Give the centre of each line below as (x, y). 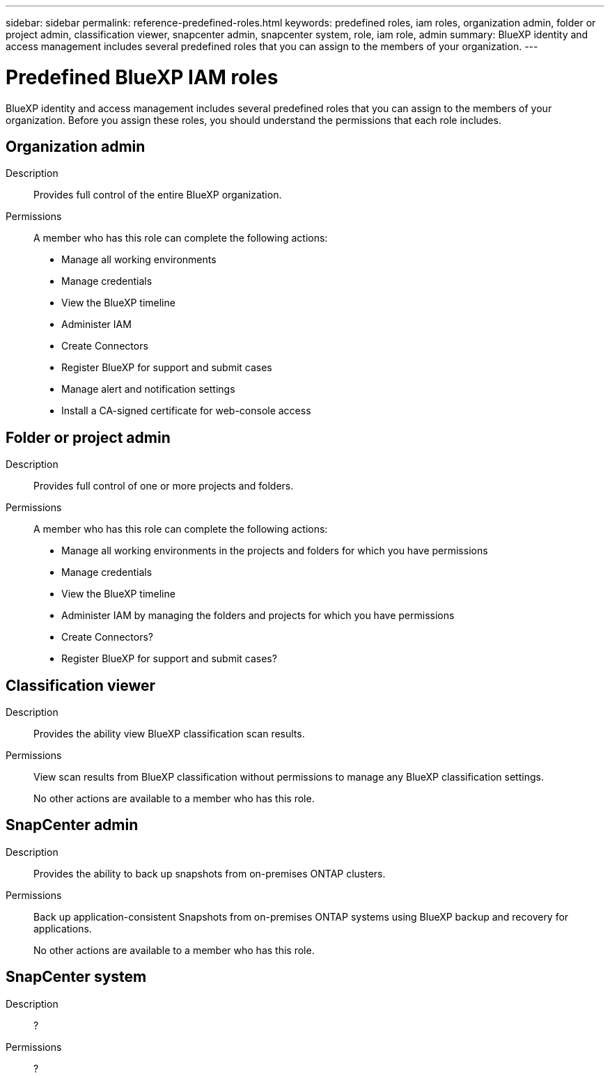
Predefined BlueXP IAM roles (142, 77)
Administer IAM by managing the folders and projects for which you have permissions (258, 616)
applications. (63, 928)
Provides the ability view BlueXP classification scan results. (169, 734)
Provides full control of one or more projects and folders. (164, 486)
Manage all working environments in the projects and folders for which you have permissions (275, 551)
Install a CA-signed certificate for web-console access (186, 411)
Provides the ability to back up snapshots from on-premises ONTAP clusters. (210, 873)
